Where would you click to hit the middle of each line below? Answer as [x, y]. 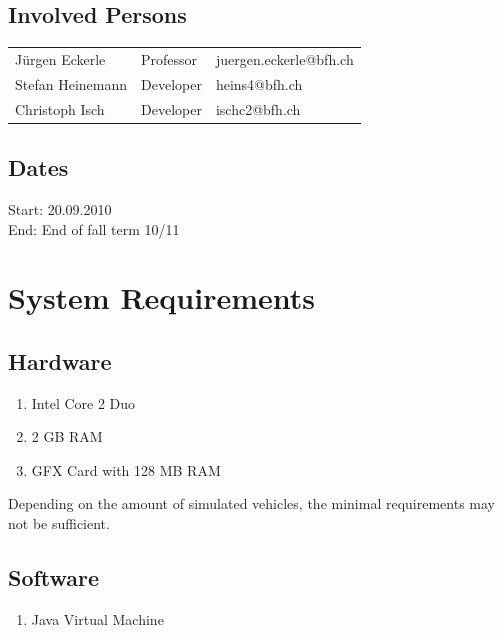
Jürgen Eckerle [60, 58]
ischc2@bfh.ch [258, 108]
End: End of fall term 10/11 [94, 228]
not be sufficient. [59, 523]
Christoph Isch [60, 108]
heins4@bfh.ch [259, 83]
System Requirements [161, 297]
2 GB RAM [67, 436]
